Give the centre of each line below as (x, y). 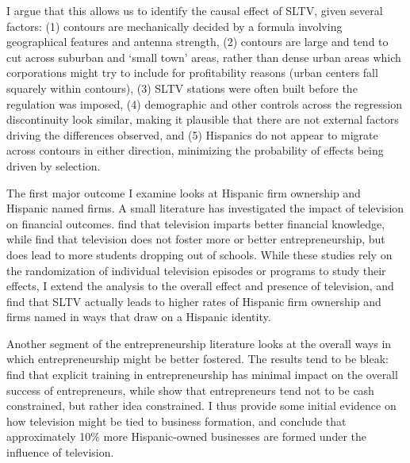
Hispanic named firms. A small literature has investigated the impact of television (205, 208)
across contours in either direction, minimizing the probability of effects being (195, 150)
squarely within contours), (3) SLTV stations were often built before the (182, 88)
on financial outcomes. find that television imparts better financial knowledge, (196, 223)
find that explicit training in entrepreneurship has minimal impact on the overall (202, 375)
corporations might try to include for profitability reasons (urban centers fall (192, 73)
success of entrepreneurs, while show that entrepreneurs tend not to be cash (190, 390)
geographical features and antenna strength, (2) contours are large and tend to (197, 42)
